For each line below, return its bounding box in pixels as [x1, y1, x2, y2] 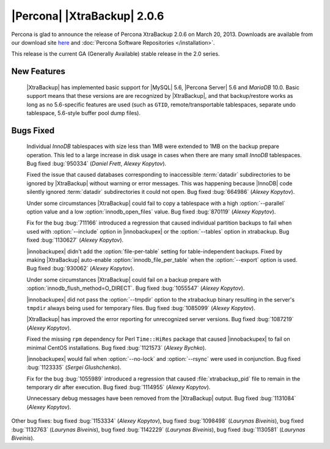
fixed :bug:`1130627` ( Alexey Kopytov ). [26, 236, 124, 244]
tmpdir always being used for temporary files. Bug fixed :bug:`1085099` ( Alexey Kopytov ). [26, 304, 256, 311]
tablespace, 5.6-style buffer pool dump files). [26, 109, 141, 116]
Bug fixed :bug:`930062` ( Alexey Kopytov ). [26, 265, 134, 272]
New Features [11, 66, 65, 76]
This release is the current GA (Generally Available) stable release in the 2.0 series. [11, 50, 220, 58]
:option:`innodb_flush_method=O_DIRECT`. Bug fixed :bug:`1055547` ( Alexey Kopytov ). [26, 284, 245, 292]
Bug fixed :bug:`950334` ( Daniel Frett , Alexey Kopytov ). [26, 160, 167, 168]
